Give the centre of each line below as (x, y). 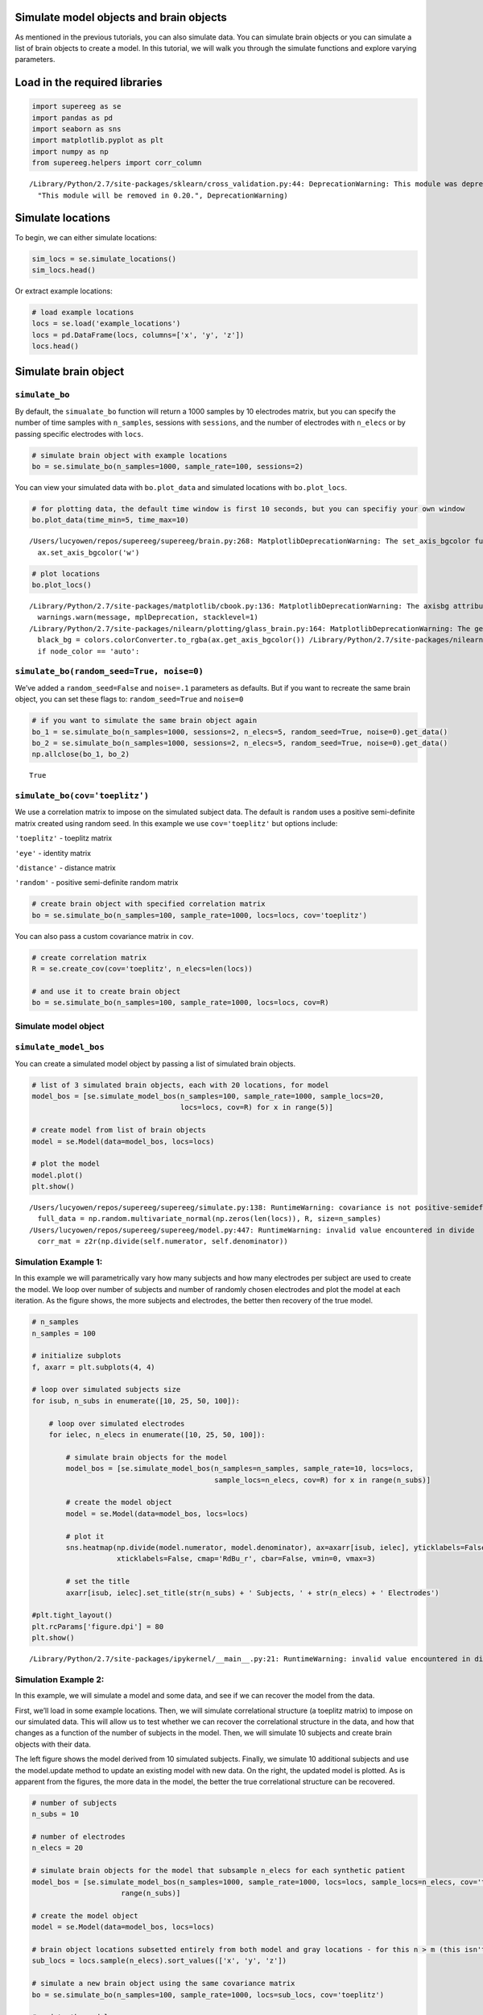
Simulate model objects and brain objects (121, 17)
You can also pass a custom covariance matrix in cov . (104, 936)
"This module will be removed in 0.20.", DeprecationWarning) (163, 195)
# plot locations (66, 573)
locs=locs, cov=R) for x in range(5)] (257, 1107)
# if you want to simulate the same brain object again (144, 721)
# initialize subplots (76, 1356)
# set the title (98, 1581)
